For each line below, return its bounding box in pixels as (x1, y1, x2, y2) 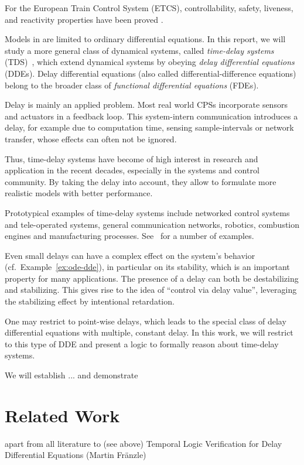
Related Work (5, 403, 120, 427)
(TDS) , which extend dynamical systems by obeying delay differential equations (5, 56, 295, 68)
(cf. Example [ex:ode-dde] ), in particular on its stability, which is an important (5, 261, 290, 273)
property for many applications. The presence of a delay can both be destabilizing (5, 272, 299, 284)
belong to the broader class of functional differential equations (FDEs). (5, 78, 259, 91)
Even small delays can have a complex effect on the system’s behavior (5, 249, 255, 261)
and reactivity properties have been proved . (5, 13, 163, 25)
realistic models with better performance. (5, 187, 153, 199)
